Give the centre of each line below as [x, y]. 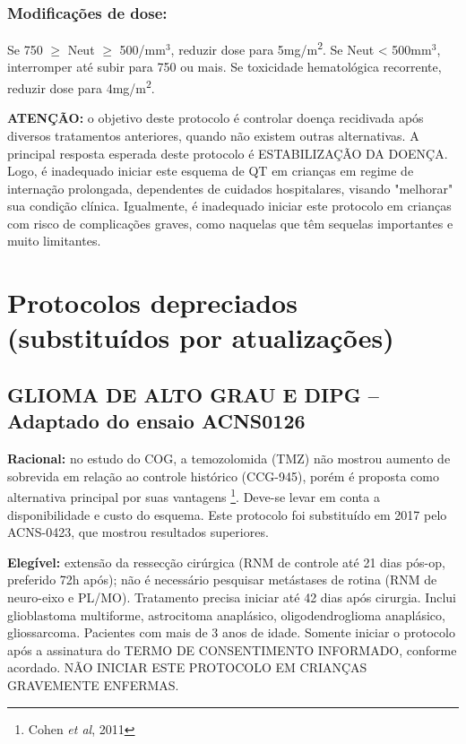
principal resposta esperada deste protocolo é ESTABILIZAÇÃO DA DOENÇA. [228, 153]
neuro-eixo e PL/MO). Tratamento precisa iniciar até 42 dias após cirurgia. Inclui [232, 597]
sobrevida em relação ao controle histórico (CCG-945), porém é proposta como [223, 476]
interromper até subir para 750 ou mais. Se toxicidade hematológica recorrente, [224, 67]
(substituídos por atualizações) [201, 337]
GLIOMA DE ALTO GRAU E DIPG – [193, 395]
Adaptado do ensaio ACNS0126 [156, 421]
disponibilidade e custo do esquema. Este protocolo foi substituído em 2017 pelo [227, 514]
